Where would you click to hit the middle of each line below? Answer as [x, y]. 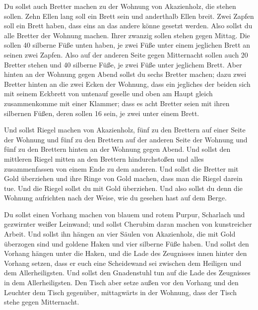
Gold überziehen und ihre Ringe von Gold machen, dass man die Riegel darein [123, 178]
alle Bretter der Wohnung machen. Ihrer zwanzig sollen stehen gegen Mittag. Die [127, 35]
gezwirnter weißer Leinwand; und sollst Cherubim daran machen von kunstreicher [128, 224]
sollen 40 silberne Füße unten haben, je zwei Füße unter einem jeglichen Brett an [127, 45]
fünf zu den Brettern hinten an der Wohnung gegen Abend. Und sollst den [117, 149]
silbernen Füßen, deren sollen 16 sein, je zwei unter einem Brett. [102, 113]
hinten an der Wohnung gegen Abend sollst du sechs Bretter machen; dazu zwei [125, 74]
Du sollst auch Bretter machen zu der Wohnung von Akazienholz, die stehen [120, 6]
